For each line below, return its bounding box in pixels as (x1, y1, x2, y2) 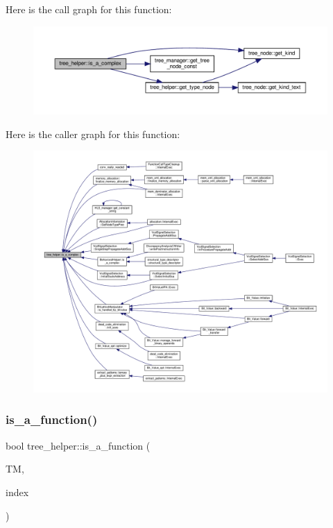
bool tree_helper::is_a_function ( (6, 438, 151, 452)
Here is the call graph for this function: (6, 2, 172, 16)
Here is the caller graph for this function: (6, 126, 180, 141)
